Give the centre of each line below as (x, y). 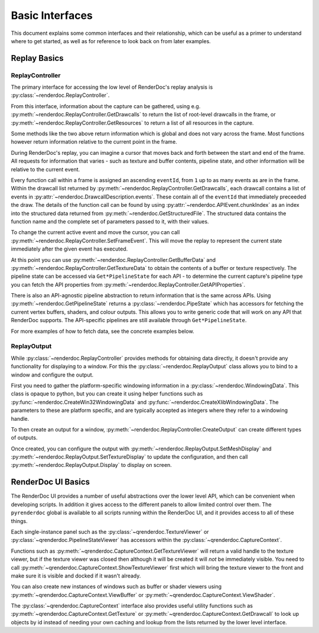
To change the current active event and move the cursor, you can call (95, 232)
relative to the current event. (45, 169)
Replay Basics (38, 58)
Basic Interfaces (52, 15)
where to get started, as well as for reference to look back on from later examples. (111, 41)
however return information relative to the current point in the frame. (94, 142)
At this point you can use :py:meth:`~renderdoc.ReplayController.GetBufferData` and (113, 259)
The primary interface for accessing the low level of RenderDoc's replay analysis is (112, 87)
